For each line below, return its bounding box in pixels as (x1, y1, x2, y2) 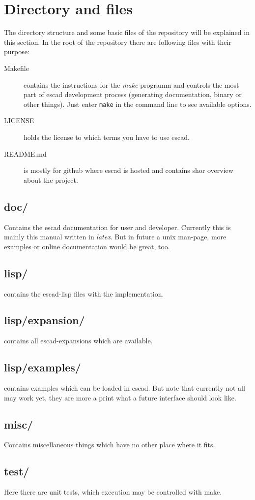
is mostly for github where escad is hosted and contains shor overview (24, 165, 233, 175)
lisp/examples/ (4, 360, 81, 375)
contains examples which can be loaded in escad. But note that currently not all (4, 383, 245, 393)
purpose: (4, 46, 29, 57)
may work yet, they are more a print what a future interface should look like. (4, 392, 236, 402)
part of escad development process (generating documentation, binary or (24, 89, 242, 100)
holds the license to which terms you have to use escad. (24, 132, 190, 142)
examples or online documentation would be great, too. (4, 241, 170, 251)
